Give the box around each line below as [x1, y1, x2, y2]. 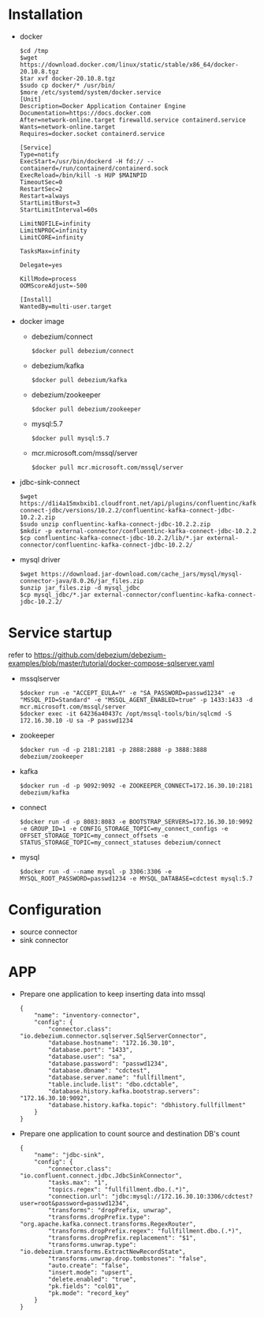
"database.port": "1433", [48, 1046, 133, 1053]
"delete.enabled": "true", [48, 1275, 137, 1283]
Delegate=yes [19, 261, 63, 269]
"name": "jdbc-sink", [34, 1151, 105, 1158]
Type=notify [19, 150, 59, 159]
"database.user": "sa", [48, 1053, 126, 1061]
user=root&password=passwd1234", [19, 1199, 130, 1207]
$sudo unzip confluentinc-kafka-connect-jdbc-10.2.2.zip [19, 520, 211, 528]
